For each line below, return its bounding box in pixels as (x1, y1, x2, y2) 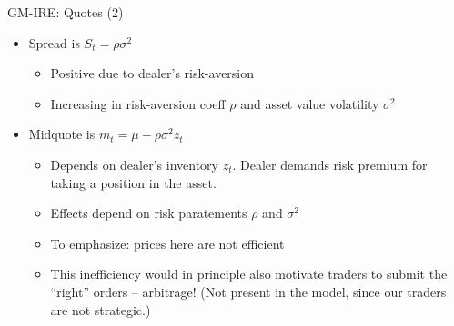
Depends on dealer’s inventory (50, 154, 218, 173)
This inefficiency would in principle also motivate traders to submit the (50, 264, 448, 283)
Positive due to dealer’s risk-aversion (50, 64, 255, 83)
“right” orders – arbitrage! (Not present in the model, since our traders (50, 282, 447, 301)
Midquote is (28, 124, 96, 143)
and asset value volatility (240, 94, 379, 113)
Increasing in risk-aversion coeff (50, 94, 226, 113)
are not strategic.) (50, 300, 151, 319)
